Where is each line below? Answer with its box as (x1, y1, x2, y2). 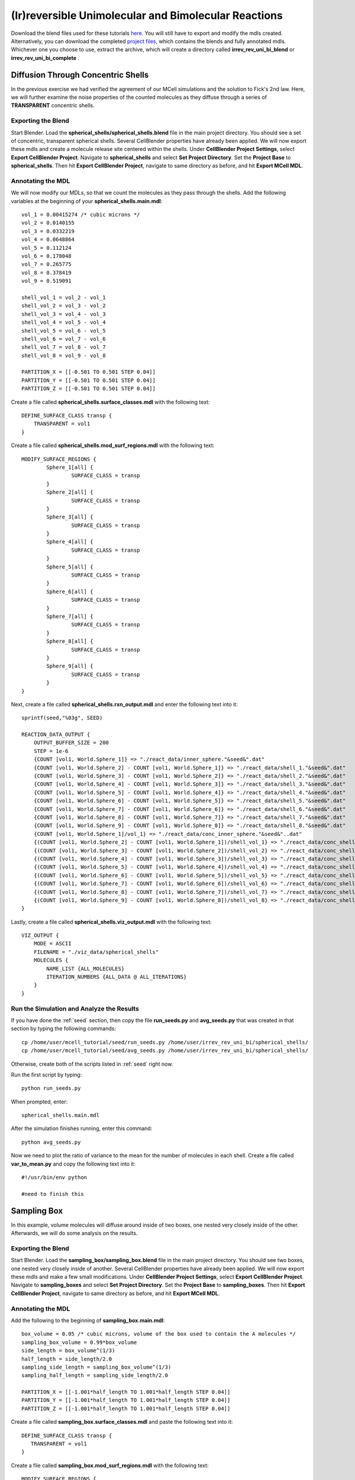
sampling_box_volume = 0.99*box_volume (21, 1339, 137, 1346)
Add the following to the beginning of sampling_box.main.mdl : (11, 1317, 165, 1324)
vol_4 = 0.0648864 (21, 236, 75, 243)
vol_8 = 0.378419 (21, 269, 72, 276)
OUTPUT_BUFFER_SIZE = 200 (33, 739, 109, 746)
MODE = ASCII (33, 940, 72, 947)
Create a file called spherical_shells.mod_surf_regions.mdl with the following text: (11, 442, 215, 449)
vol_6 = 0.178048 (21, 252, 72, 259)
